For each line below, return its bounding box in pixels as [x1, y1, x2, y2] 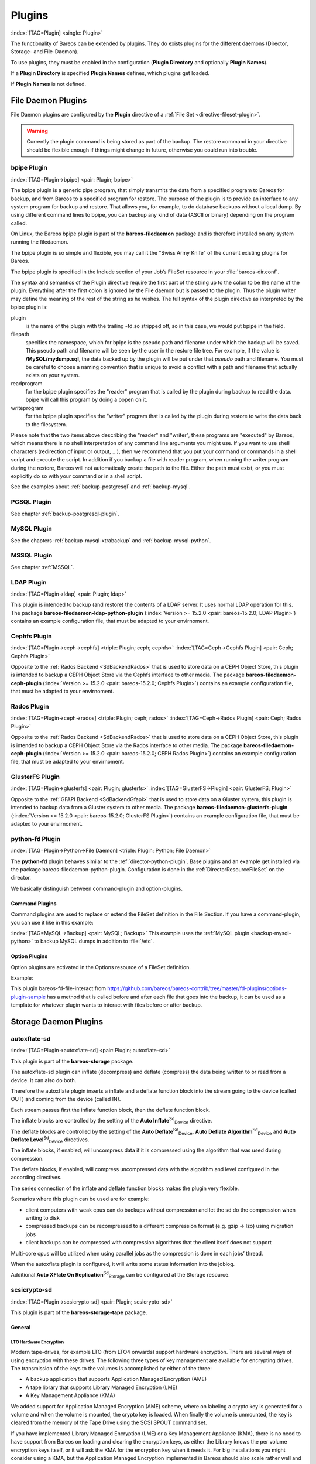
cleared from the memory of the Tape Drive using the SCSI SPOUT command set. [11, 1419, 207, 1426]
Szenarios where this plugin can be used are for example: [11, 1195, 150, 1203]
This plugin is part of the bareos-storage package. [11, 1058, 134, 1065]
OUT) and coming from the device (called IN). [11, 1096, 121, 1103]
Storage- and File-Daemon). [11, 48, 79, 55]
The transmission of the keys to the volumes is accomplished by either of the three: [11, 1365, 212, 1372]
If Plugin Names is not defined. [11, 80, 87, 87]
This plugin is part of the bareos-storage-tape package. [11, 1309, 147, 1316]
